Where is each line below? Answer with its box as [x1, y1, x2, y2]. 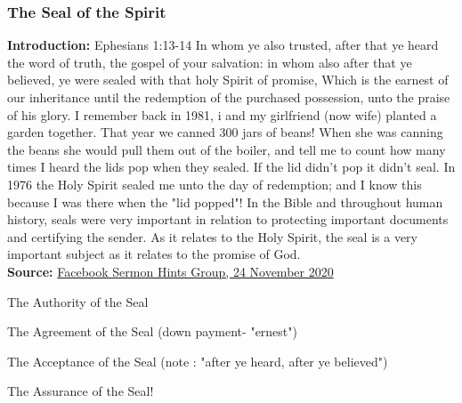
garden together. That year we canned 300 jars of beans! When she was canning [7, 123, 443, 141]
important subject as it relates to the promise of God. [7, 245, 301, 263]
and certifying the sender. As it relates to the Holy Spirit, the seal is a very [7, 227, 418, 246]
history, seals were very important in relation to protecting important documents [7, 210, 449, 229]
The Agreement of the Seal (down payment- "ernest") [7, 322, 297, 341]
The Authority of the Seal [7, 292, 149, 310]
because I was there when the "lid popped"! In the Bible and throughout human [7, 192, 443, 211]
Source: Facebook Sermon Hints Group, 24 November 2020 [7, 262, 334, 280]
